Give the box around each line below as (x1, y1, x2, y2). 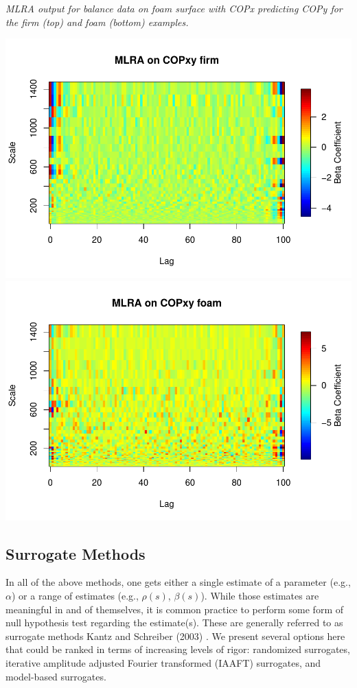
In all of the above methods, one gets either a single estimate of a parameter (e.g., (5, 575, 351, 589)
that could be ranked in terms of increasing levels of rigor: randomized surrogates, (5, 642, 350, 656)
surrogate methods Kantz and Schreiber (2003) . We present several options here (5, 628, 345, 643)
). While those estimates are (200, 589, 319, 603)
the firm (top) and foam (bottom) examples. (5, 14, 189, 29)
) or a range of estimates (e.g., (11, 589, 139, 603)
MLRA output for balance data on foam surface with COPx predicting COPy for (5, 1, 343, 15)
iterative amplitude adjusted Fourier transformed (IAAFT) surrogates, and (5, 655, 321, 669)
